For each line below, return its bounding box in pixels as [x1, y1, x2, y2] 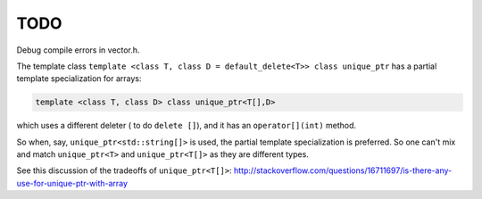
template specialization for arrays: [16, 73, 142, 84]
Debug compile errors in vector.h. [16, 45, 140, 55]
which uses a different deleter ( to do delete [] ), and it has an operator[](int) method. [16, 120, 357, 131]
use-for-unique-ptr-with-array [16, 178, 129, 188]
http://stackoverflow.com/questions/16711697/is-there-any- [233, 165, 453, 176]
